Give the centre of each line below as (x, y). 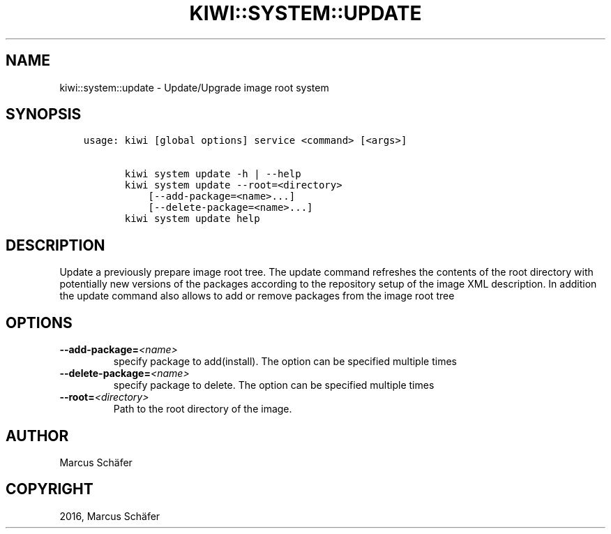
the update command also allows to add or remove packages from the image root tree (257, 296)
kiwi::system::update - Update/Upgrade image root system (194, 87)
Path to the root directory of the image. (203, 409)
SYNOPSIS (44, 114)
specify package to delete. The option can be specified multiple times (274, 385)
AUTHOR (37, 436)
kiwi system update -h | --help (213, 174)
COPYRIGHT (50, 489)
